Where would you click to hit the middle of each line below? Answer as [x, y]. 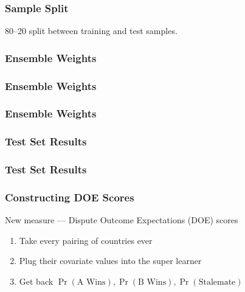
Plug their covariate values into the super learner [110, 261]
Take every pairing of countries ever [86, 240]
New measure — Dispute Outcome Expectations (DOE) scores [122, 220]
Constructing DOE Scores [70, 197]
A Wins [91, 283]
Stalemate [217, 283]
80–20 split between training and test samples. [91, 31]
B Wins [152, 283]
